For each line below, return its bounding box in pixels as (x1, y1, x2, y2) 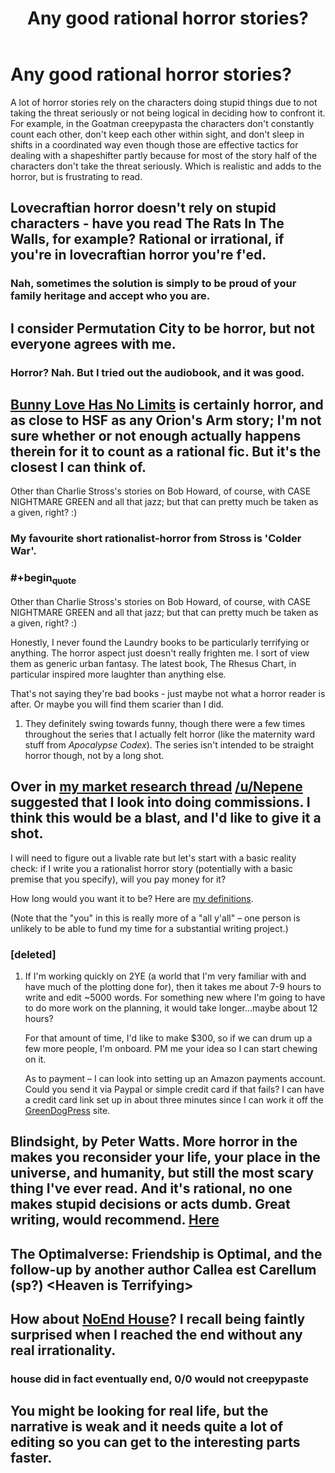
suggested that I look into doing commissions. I (10, 794, 311, 811)
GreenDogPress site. (24, 1104, 111, 1116)
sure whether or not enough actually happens (10, 427, 302, 444)
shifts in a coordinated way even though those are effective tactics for (10, 138, 299, 151)
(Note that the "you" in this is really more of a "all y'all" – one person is (10, 912, 301, 924)
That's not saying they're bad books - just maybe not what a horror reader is (10, 687, 326, 699)
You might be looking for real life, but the (10, 1403, 269, 1420)
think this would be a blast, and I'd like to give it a (10, 810, 322, 827)
